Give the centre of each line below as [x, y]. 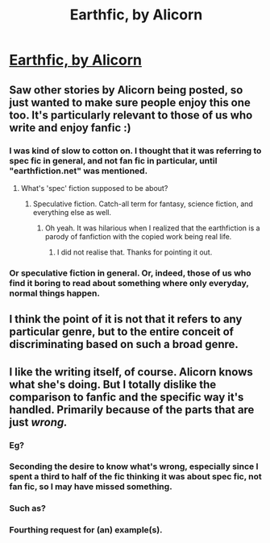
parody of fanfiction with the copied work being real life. [138, 236]
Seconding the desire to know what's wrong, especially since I [134, 466]
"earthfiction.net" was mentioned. [79, 171]
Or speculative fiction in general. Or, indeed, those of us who [131, 273]
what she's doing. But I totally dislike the [113, 384]
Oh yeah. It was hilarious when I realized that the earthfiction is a [152, 228]
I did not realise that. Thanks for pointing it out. [135, 252]
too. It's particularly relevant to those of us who [131, 115]
